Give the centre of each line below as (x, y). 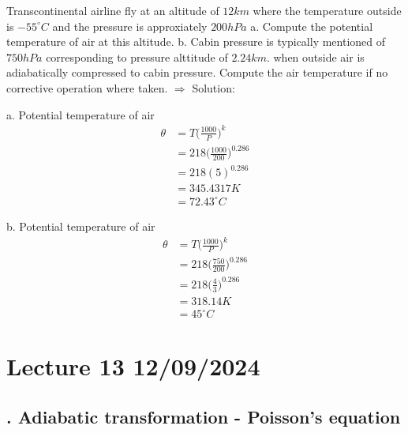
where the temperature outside (327, 10)
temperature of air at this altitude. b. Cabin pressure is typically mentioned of (196, 41)
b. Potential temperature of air (81, 226)
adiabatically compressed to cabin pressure (110, 72)
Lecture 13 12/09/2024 (133, 366)
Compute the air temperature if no (303, 72)
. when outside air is (315, 56)
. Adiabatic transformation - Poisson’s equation (204, 416)
